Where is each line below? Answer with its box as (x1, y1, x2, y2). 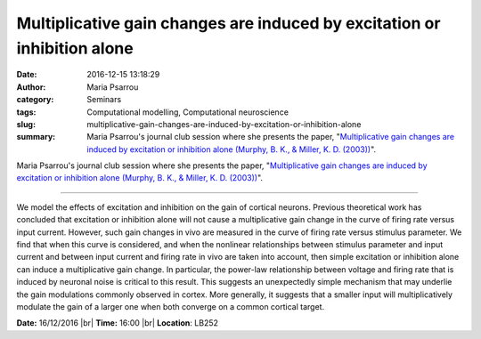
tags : (16, 107, 37, 117)
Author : (16, 81, 46, 93)
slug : (16, 118, 36, 129)
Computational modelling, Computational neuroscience (86, 107, 289, 117)
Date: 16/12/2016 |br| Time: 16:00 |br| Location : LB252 (16, 318, 218, 328)
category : (16, 94, 54, 105)
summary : (16, 132, 56, 142)
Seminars (86, 94, 122, 105)
